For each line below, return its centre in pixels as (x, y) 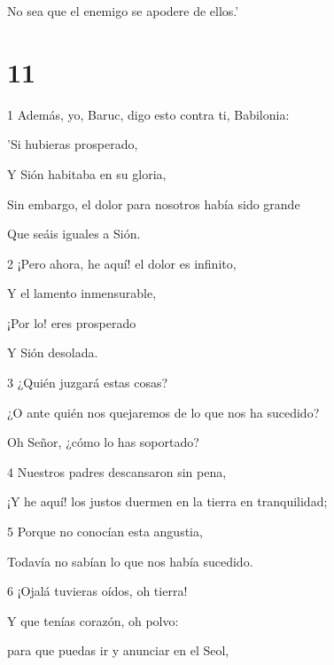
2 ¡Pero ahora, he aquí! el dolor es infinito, (122, 263)
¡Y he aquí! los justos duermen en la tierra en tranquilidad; (167, 501)
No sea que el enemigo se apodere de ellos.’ (123, 11)
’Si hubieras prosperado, (73, 144)
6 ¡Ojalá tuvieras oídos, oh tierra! (97, 591)
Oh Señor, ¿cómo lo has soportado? (103, 442)
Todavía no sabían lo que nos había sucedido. (130, 561)
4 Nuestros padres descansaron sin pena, (117, 471)
